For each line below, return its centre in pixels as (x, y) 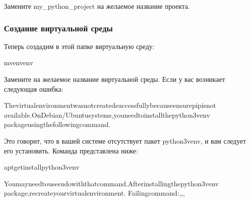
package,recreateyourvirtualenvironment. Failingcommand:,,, (95, 193)
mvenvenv (19, 63)
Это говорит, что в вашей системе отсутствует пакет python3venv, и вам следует (125, 140)
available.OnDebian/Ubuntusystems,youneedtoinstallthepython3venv (107, 114)
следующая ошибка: (34, 88)
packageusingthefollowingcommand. (57, 124)
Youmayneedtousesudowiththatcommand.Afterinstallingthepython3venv (112, 183)
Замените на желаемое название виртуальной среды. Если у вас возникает (115, 79)
